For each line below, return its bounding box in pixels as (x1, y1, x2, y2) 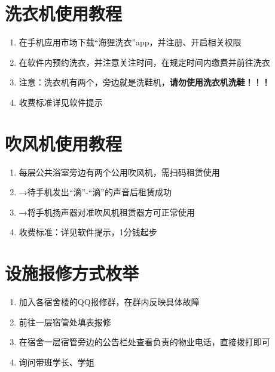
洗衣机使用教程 (5, 1, 123, 26)
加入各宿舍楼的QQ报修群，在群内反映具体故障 (19, 296, 200, 308)
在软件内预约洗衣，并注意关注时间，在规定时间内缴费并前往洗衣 (19, 56, 270, 68)
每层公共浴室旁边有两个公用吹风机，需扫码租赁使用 (19, 165, 220, 178)
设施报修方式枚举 (5, 261, 139, 285)
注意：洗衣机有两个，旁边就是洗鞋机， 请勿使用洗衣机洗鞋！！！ (19, 76, 270, 88)
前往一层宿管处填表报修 (19, 315, 111, 328)
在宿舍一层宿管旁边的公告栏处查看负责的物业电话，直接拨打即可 (19, 336, 270, 348)
